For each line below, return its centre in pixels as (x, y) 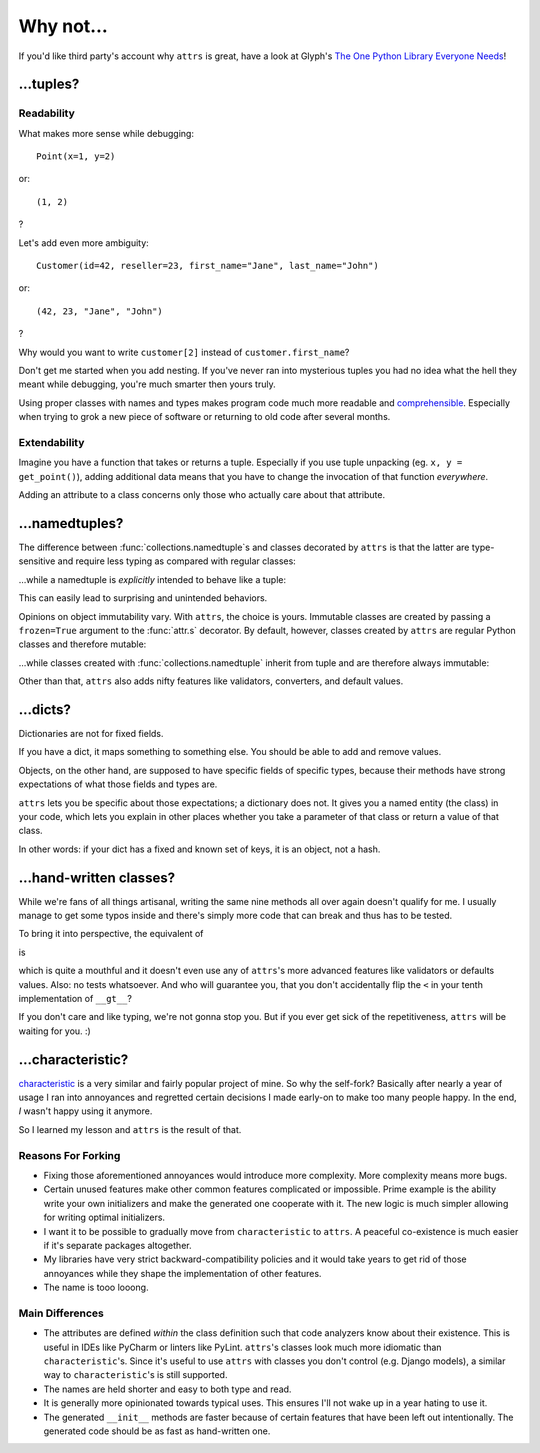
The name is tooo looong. (96, 1287)
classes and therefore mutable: (82, 644)
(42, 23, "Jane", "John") (100, 311)
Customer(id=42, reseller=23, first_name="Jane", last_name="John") (207, 266)
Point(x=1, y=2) (76, 156)
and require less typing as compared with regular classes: (177, 561)
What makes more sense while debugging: (106, 133)
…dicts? (45, 709)
